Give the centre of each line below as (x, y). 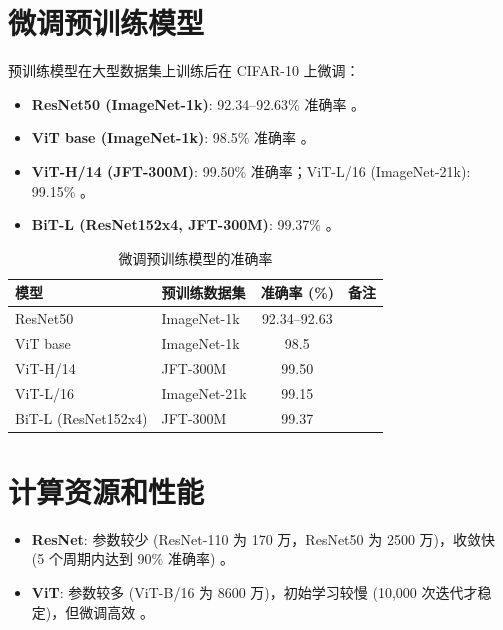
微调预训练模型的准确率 (195, 257)
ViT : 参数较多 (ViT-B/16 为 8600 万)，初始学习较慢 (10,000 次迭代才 (254, 591)
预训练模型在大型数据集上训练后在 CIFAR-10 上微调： (184, 70)
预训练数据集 (203, 292)
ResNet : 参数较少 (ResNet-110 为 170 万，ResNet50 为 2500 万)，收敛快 (263, 538)
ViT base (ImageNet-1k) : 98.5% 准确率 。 (173, 137)
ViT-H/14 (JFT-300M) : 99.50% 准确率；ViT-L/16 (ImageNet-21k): (251, 170)
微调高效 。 (116, 611)
